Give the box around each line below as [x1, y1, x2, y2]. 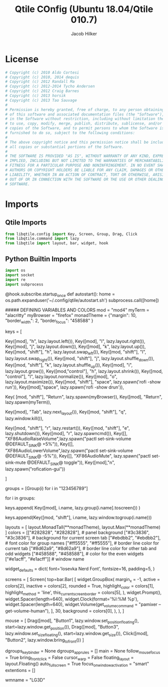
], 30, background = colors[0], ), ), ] [50, 607, 124, 613]
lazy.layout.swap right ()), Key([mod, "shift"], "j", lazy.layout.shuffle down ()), [5, 355, 154, 362]
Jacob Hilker [70, 30, 97, 36]
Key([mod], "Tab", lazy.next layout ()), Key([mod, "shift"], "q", [5, 409, 126, 416]
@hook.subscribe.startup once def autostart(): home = [5, 291, 115, 298]
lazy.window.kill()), [5, 415, 43, 421]
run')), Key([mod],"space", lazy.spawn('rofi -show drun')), [5, 384, 124, 390]
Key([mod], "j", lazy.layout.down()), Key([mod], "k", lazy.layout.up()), [5, 343, 146, 349]
